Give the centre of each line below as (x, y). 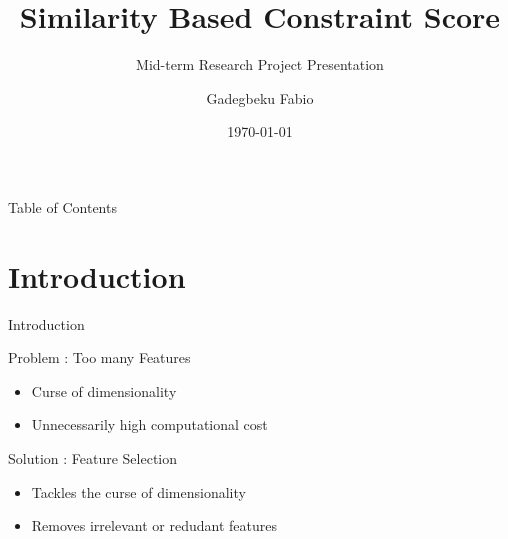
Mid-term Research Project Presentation (260, 64)
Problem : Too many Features (99, 357)
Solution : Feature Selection (93, 458)
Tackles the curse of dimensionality (138, 491)
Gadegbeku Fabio (260, 97)
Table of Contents (62, 206)
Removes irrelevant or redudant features (154, 525)
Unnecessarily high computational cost (149, 424)
